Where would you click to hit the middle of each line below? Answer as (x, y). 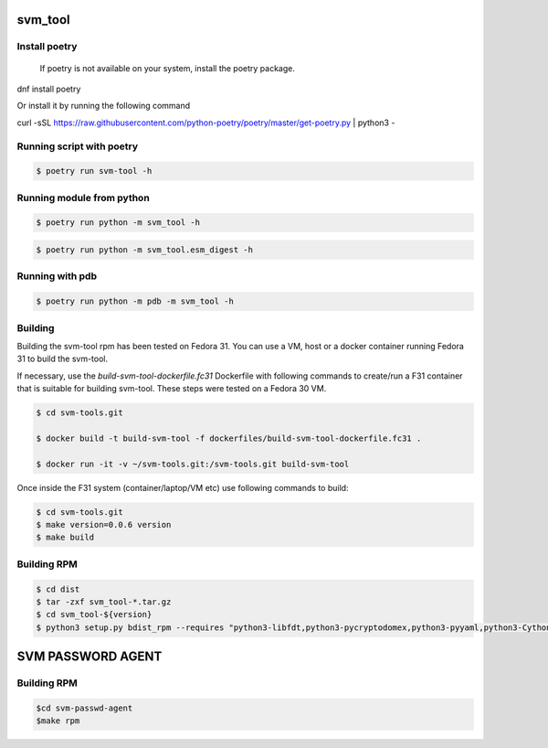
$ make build (65, 538)
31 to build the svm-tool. (63, 359)
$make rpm (58, 721)
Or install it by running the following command (104, 106)
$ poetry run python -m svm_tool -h (118, 223)
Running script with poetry (78, 146)
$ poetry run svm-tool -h (94, 171)
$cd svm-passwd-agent (84, 708)
